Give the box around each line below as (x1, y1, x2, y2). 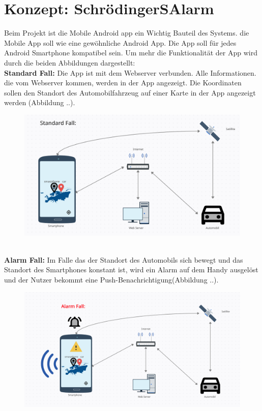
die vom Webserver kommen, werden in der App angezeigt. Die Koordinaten (4, 77, 242, 88)
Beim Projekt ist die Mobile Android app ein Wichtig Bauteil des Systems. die (4, 27, 249, 38)
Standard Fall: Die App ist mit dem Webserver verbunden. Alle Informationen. (4, 67, 256, 78)
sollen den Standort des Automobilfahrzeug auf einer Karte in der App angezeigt (4, 87, 256, 98)
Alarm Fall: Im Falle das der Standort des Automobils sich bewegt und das (4, 254, 243, 265)
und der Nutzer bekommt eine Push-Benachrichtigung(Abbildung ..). (4, 274, 219, 284)
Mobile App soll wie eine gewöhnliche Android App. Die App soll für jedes (4, 37, 237, 48)
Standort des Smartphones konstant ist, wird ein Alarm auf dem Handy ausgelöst (4, 264, 258, 275)
